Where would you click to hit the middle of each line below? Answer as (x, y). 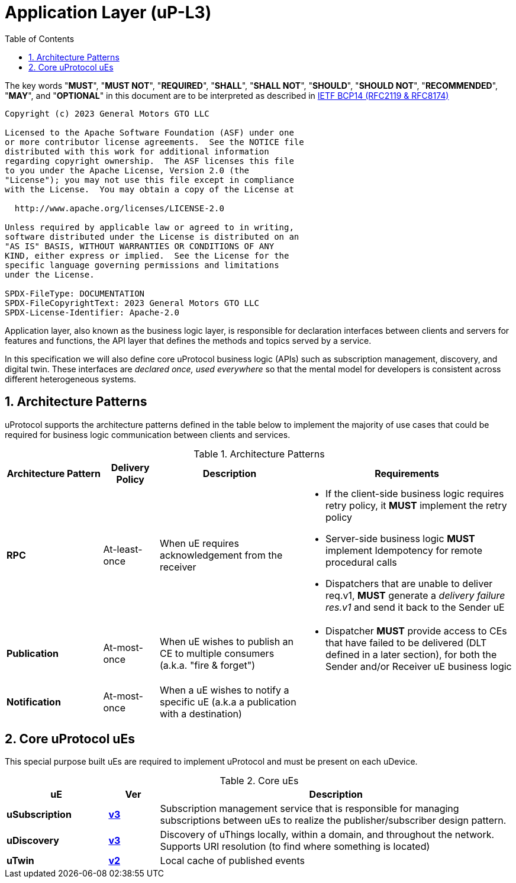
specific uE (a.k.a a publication (228, 702)
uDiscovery (33, 841)
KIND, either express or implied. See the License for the (147, 255)
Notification (34, 702)
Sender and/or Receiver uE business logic (419, 666)
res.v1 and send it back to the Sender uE (415, 607)
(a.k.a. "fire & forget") (208, 665)
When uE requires (199, 543)
